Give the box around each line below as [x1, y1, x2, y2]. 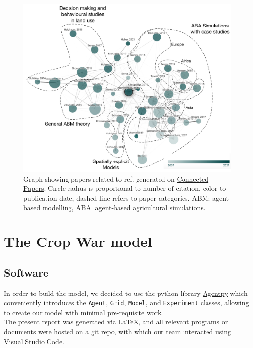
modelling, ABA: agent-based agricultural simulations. [42, 202, 206, 213]
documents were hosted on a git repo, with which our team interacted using [4, 326, 231, 336]
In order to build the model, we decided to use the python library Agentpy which [4, 288, 248, 298]
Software [4, 265, 49, 280]
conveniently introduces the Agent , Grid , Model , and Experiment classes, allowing [4, 297, 249, 308]
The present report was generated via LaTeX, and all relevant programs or [4, 317, 228, 327]
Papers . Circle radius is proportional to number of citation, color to [23, 183, 226, 193]
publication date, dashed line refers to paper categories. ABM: [23, 192, 210, 203]
